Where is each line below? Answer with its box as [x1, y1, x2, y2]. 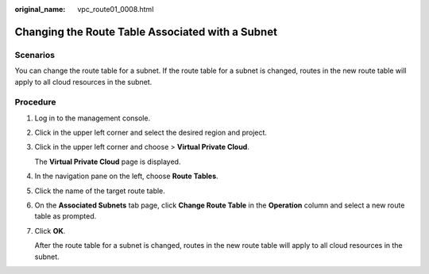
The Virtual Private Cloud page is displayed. [34, 157, 181, 166]
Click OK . [34, 226, 66, 235]
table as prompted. [34, 211, 97, 221]
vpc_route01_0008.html [77, 5, 154, 13]
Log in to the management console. [34, 113, 151, 123]
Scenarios [14, 49, 56, 60]
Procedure [14, 97, 56, 108]
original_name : [14, 5, 66, 13]
